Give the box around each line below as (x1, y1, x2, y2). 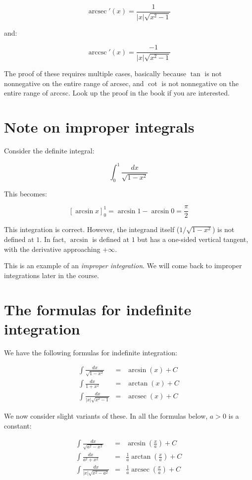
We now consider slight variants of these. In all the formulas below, (4, 411, 208, 421)
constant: (4, 420, 32, 431)
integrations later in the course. (4, 270, 99, 280)
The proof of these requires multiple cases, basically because (4, 68, 187, 79)
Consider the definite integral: (4, 145, 95, 155)
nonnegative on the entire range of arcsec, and (4, 78, 144, 88)
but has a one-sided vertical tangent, (137, 234, 249, 244)
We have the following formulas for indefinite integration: (4, 347, 177, 357)
